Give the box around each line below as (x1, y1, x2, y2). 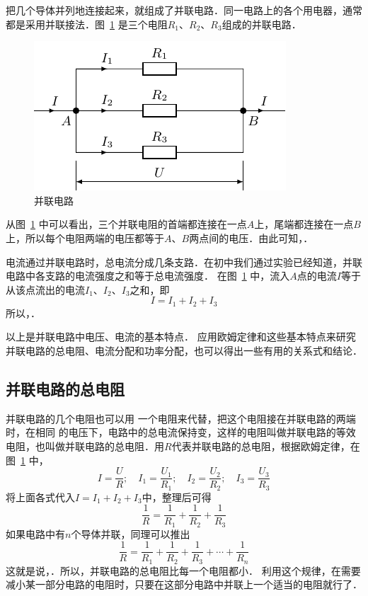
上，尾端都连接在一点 (254, 217, 354, 231)
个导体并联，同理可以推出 (71, 526, 190, 541)
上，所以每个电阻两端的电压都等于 (6, 230, 164, 245)
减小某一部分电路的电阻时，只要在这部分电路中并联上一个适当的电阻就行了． (6, 577, 362, 592)
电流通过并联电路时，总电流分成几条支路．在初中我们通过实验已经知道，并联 (6, 254, 362, 269)
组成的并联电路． (222, 16, 301, 31)
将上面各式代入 (6, 489, 75, 504)
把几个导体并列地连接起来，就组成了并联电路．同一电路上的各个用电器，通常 (6, 3, 362, 17)
